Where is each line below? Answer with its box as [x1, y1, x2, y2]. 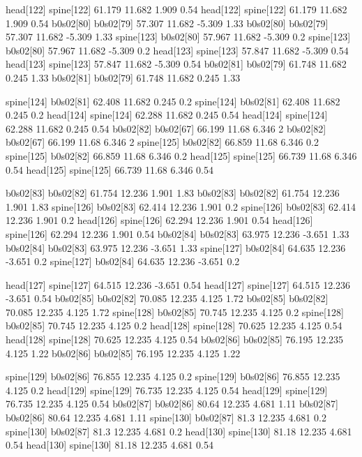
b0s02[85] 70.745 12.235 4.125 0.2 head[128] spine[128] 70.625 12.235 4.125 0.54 [6, 318, 342, 333]
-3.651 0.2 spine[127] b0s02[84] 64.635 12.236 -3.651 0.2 [6, 254, 240, 269]
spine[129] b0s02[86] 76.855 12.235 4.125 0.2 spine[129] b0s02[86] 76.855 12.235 [6, 369, 340, 384]
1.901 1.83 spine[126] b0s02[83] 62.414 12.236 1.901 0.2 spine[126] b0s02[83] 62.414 [6, 199, 356, 213]
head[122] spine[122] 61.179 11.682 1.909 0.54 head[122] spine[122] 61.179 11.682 [6, 2, 347, 16]
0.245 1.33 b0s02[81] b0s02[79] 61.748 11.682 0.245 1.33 [6, 70, 241, 84]
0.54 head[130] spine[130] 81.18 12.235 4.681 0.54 [6, 437, 213, 452]
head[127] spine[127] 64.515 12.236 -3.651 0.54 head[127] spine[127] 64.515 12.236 [6, 277, 351, 292]
